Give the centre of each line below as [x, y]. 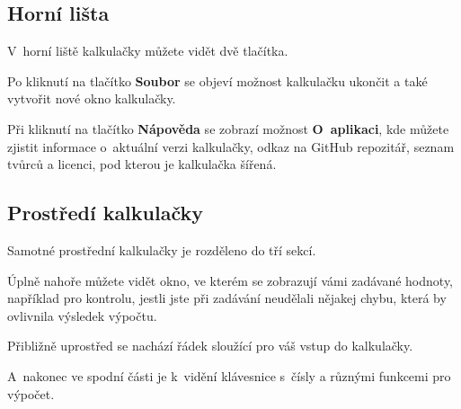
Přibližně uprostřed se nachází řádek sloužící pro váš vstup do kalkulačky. [210, 346]
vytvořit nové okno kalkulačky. [92, 98]
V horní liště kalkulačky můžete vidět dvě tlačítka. [148, 51]
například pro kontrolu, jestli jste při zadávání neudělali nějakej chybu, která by [227, 298]
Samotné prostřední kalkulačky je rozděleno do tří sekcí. [162, 249]
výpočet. [31, 393]
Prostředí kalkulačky [105, 213]
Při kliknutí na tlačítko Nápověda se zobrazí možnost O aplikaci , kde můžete [228, 128]
